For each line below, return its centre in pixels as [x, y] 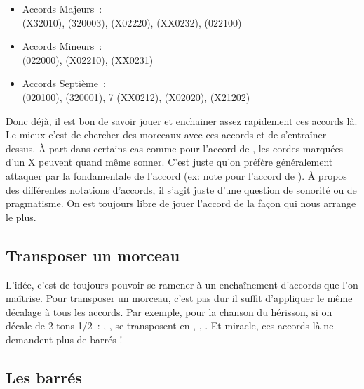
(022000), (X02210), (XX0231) [88, 59]
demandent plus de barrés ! [64, 339]
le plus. [21, 217]
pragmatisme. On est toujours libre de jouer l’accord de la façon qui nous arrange [181, 203]
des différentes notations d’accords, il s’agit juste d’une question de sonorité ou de [181, 189]
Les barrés [44, 377]
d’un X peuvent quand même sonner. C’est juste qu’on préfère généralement [169, 162]
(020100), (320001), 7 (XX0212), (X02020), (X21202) [136, 97]
